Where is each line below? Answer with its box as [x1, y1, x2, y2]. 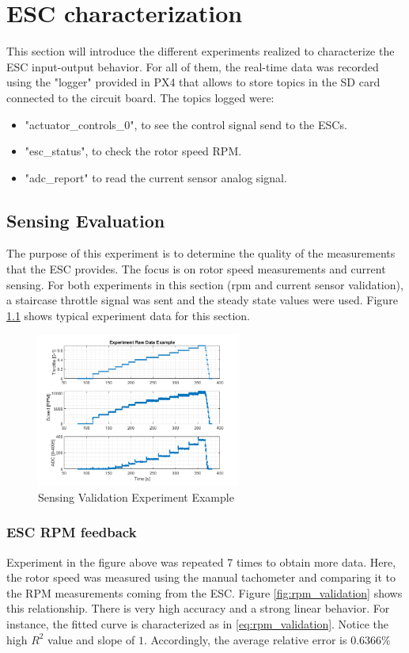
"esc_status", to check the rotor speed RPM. [25, 143, 242, 159]
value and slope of [47, 631, 135, 647]
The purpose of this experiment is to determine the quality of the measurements [6, 245, 396, 262]
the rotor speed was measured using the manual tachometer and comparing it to [6, 569, 396, 586]
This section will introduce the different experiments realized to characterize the [6, 43, 395, 59]
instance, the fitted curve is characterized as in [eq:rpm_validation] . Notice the [6, 616, 388, 632]
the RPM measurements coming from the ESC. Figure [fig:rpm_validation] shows [6, 584, 403, 601]
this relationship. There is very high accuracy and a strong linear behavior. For [6, 600, 390, 617]
